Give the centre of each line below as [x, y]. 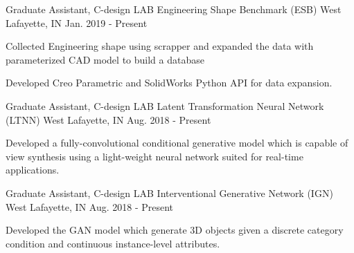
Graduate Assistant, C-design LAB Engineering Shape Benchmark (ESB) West [174, 9]
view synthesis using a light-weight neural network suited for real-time [154, 156]
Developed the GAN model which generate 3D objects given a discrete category [175, 230]
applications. [33, 170]
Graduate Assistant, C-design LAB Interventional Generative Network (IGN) [169, 193]
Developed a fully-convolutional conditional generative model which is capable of [177, 143]
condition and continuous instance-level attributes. [113, 243]
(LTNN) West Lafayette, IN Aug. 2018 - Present [108, 119]
